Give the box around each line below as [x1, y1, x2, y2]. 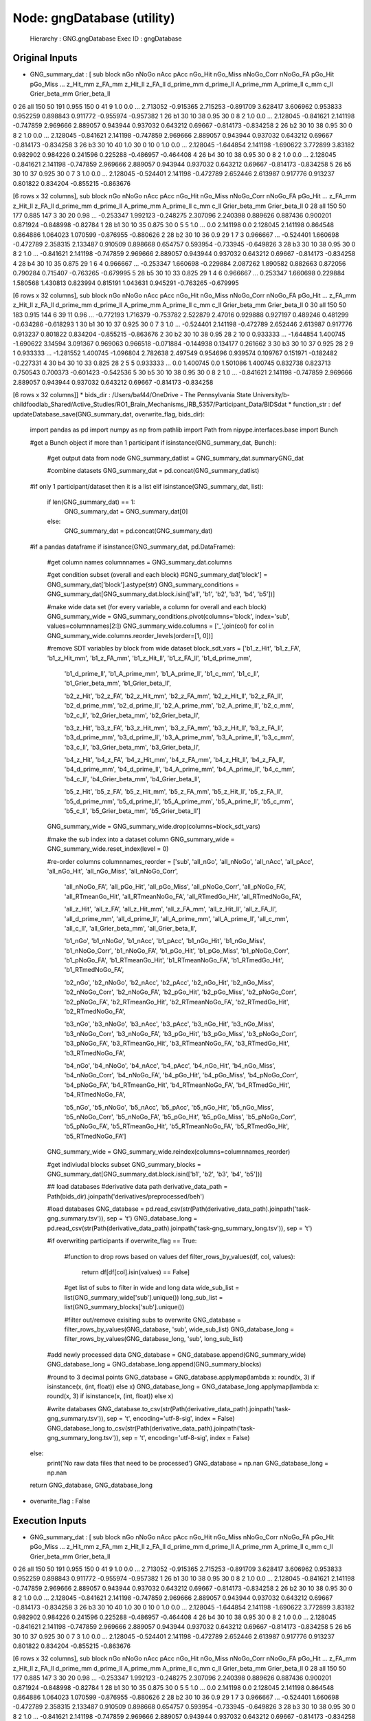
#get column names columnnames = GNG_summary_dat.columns [47, 558, 232, 567]
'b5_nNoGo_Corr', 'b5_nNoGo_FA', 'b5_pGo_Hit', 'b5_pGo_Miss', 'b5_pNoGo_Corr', [64, 1112, 297, 1121]
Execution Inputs [12, 1514, 87, 1526]
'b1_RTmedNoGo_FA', [64, 966, 124, 974]
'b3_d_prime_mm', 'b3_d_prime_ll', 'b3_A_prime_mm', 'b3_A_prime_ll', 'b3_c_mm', [64, 733, 295, 741]
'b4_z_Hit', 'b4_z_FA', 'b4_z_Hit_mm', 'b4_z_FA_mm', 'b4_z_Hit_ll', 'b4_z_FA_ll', [64, 756, 285, 764]
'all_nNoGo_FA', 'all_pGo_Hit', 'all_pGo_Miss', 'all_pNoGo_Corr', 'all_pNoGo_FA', [64, 883, 286, 891]
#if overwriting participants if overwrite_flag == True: [47, 1236, 197, 1245]
